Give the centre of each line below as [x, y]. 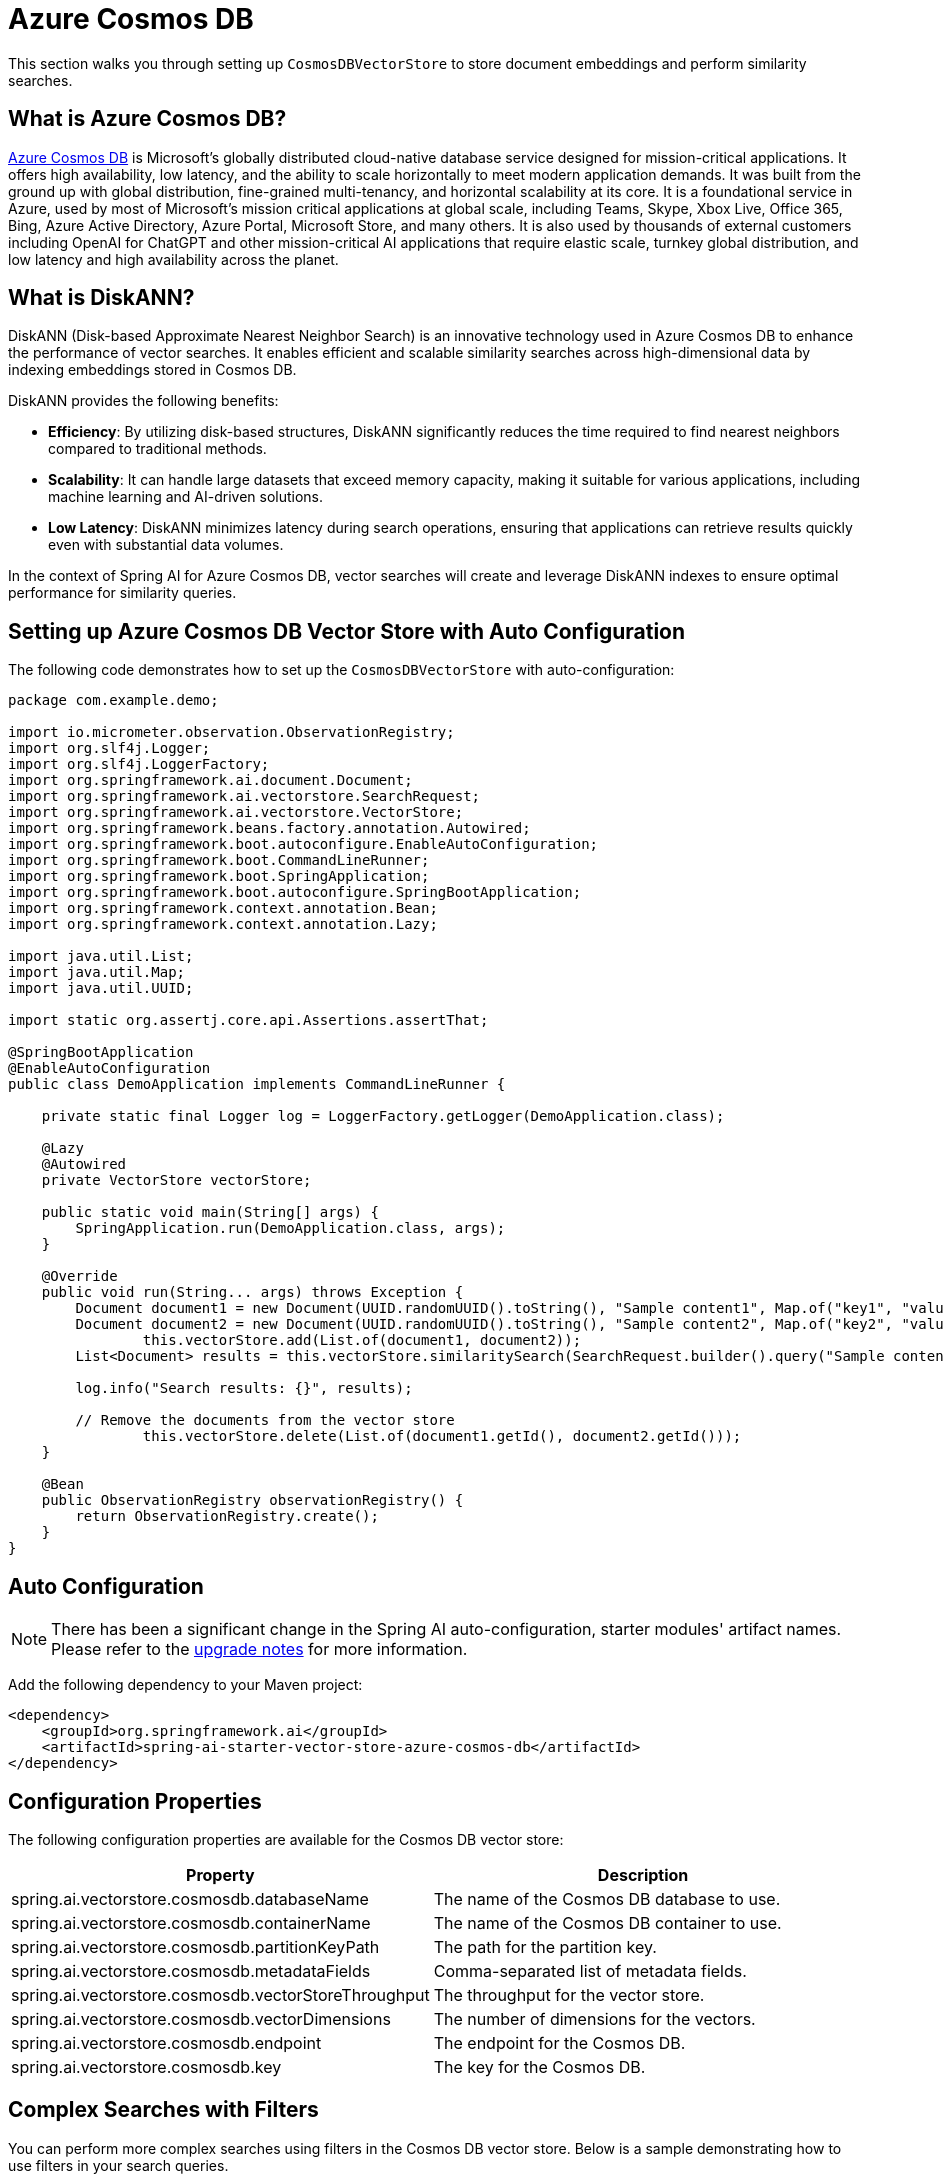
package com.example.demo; [113, 700]
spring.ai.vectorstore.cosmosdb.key [146, 2066]
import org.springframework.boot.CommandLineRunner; [219, 860]
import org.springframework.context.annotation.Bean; [223, 908]
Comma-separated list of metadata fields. [590, 1970]
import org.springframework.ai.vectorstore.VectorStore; [236, 812]
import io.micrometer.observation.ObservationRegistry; [231, 732]
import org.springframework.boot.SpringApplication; [219, 876]
